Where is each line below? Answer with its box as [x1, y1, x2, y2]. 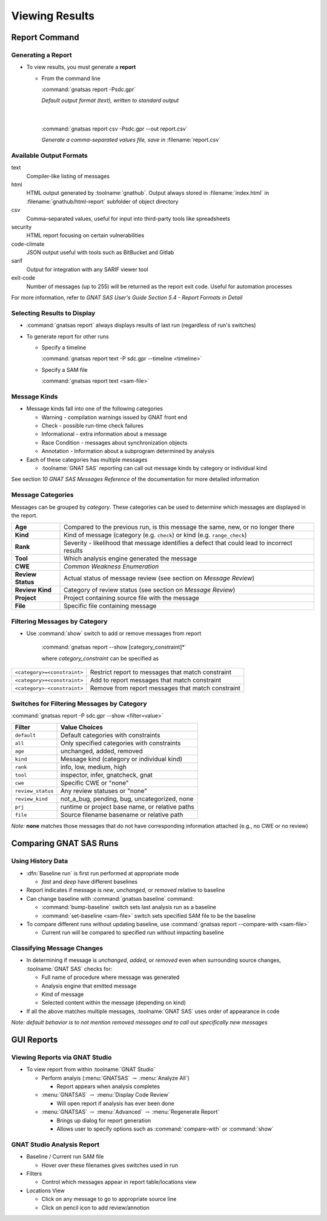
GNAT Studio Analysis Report [11, 1140, 100, 1149]
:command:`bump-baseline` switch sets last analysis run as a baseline [41, 904, 217, 911]
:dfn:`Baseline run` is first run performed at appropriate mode [26, 869, 179, 876]
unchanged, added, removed [60, 747, 143, 755]
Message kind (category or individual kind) [60, 755, 183, 764]
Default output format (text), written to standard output [41, 97, 179, 104]
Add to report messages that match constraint [90, 676, 222, 685]
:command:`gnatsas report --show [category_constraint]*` [41, 644, 187, 651]
